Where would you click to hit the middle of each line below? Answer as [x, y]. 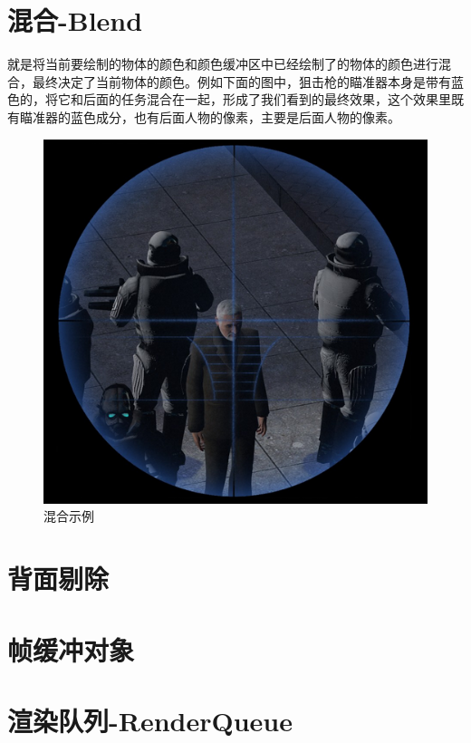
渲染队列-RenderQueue [150, 720]
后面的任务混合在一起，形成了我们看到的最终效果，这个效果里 [267, 99]
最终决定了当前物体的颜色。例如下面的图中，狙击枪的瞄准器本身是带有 [241, 81]
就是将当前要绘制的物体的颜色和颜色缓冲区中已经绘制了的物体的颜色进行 [223, 64]
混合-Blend [75, 20]
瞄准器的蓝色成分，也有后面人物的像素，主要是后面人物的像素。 [210, 116]
